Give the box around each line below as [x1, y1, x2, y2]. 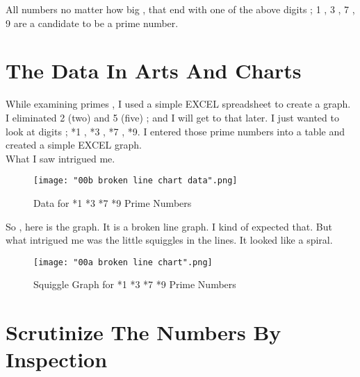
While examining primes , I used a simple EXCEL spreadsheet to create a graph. [6, 97, 351, 111]
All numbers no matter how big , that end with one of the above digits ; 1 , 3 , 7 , [6, 2, 355, 16]
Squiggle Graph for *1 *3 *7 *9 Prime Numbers [33, 277, 236, 292]
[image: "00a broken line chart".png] [33, 257, 213, 267]
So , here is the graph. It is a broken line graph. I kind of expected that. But [6, 219, 332, 233]
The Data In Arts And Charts [6, 56, 302, 85]
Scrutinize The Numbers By [6, 318, 281, 346]
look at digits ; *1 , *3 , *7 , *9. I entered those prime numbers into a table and [6, 124, 345, 138]
